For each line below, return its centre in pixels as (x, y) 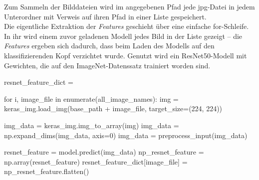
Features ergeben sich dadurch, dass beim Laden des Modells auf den (109, 46)
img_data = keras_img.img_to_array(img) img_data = (92, 125)
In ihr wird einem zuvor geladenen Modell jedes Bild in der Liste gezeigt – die (123, 36)
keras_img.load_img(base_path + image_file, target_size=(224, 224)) (113, 108)
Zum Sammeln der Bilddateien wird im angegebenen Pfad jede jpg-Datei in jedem (129, 6)
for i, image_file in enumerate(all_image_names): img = (91, 98)
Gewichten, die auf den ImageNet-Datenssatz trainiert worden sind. (107, 65)
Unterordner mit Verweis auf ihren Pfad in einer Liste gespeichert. (105, 16)
